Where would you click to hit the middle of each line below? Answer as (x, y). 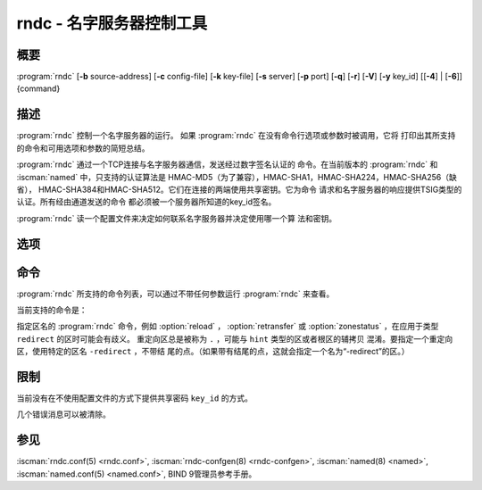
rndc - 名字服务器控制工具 (112, 23)
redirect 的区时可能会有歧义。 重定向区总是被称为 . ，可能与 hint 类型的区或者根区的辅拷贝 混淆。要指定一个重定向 (235, 338)
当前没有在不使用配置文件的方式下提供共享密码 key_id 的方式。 (135, 398)
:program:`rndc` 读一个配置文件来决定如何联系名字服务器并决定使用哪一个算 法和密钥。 (177, 218)
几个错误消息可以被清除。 (63, 414)
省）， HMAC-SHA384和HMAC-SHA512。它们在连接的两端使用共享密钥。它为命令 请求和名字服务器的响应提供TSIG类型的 (239, 189)
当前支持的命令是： (52, 310)
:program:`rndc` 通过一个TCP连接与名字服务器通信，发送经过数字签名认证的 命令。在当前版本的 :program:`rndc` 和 (227, 164)
